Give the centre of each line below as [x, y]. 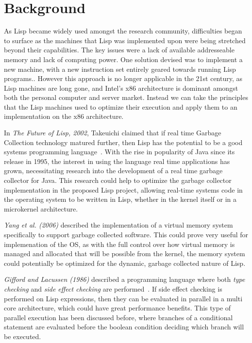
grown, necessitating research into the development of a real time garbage [113, 171]
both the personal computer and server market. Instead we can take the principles [126, 97]
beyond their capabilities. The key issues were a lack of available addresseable [119, 50]
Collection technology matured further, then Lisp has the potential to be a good [123, 142]
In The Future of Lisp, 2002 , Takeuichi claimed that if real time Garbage [113, 133]
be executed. [23, 336]
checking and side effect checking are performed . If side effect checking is [113, 288]
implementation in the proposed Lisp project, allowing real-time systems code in [123, 189]
